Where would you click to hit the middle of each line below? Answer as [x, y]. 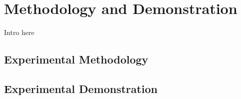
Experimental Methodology [76, 59]
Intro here [19, 32]
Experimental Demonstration [81, 88]
